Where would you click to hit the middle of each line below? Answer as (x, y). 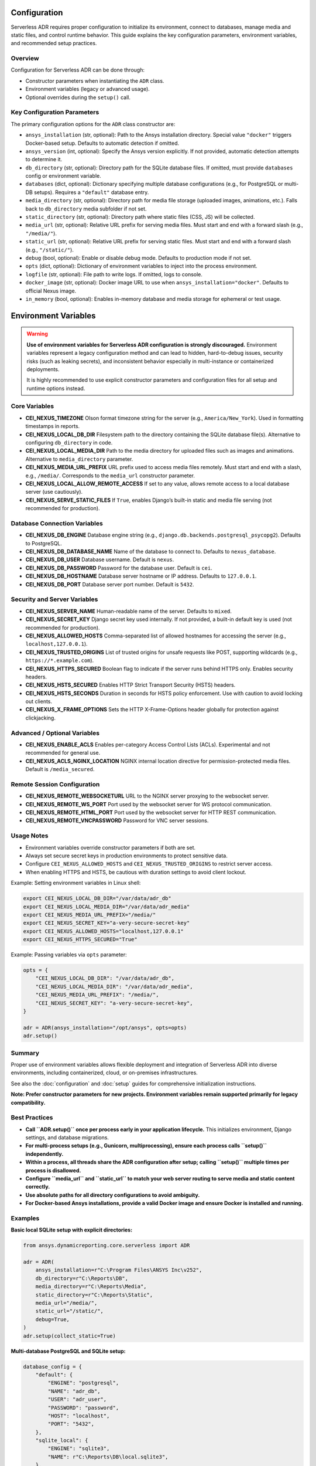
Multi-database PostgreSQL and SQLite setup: (68, 1351)
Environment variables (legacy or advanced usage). (88, 89)
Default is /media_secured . (60, 769)
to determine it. (44, 160)
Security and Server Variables (54, 599)
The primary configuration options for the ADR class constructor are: (93, 124)
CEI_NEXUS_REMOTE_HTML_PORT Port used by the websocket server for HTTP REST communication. (151, 813)
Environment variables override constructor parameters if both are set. (111, 847)
